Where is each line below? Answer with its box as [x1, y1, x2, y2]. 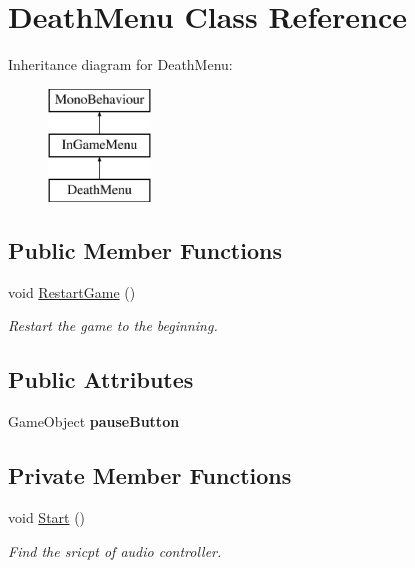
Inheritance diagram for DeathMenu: [8, 54, 233, 75]
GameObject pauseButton [8, 411, 180, 432]
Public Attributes [8, 364, 194, 395]
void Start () [8, 507, 86, 528]
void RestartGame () [8, 281, 136, 302]
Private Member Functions [8, 460, 292, 491]
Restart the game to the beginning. [8, 315, 218, 336]
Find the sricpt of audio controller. [8, 540, 222, 561]
